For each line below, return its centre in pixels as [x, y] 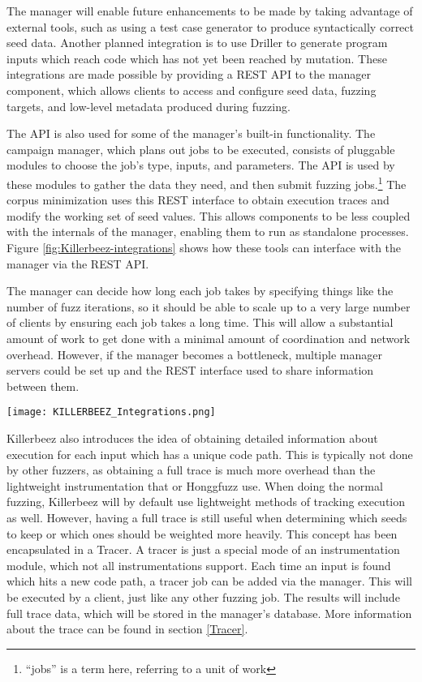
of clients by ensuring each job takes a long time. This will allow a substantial [200, 322]
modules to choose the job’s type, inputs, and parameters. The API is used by [201, 165]
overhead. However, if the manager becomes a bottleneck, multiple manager [194, 354]
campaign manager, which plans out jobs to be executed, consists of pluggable [201, 149]
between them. [43, 386]
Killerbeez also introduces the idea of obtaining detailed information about [192, 438]
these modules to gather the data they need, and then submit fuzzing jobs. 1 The [207, 182]
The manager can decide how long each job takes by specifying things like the [200, 291]
